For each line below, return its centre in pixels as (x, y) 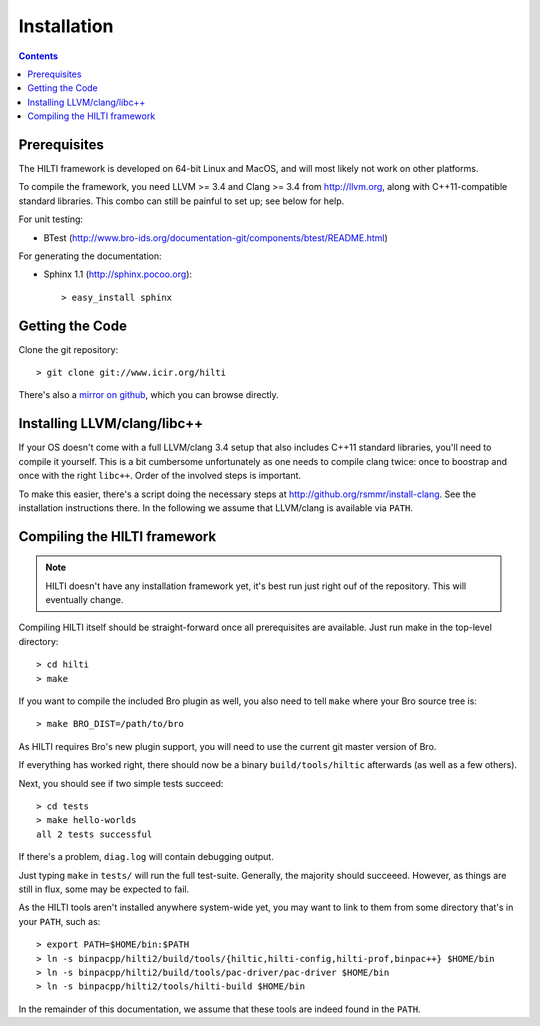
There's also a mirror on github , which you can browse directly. (148, 395)
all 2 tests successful (94, 834)
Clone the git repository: (68, 349)
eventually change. (84, 600)
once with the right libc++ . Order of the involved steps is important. (160, 476)
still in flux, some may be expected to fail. (104, 889)
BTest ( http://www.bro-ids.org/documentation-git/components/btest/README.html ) (216, 237)
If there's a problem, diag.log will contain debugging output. (146, 857)
